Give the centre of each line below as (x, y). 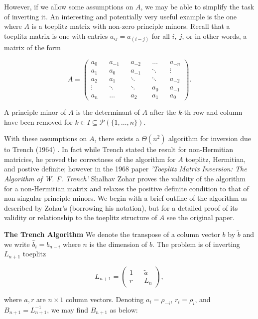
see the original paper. (201, 217)
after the (163, 112)
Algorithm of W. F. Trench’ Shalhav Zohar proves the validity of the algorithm (125, 179)
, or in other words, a (214, 36)
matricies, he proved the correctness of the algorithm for (90, 159)
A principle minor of (35, 112)
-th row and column (212, 112)
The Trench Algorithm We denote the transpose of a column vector (112, 234)
